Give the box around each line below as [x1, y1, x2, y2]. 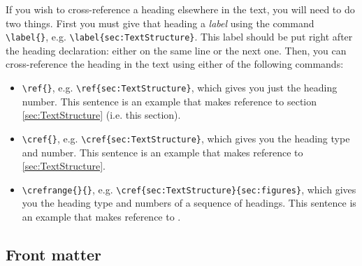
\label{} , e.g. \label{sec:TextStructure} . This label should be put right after [6, 29, 353, 44]
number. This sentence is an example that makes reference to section [22, 94, 317, 108]
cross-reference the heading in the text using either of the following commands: [6, 57, 344, 71]
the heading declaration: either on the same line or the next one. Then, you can [6, 43, 347, 57]
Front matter [6, 243, 102, 265]
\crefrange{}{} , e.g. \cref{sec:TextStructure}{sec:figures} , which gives [22, 182, 356, 196]
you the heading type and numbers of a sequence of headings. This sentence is [22, 195, 356, 210]
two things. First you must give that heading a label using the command [6, 15, 314, 30]
